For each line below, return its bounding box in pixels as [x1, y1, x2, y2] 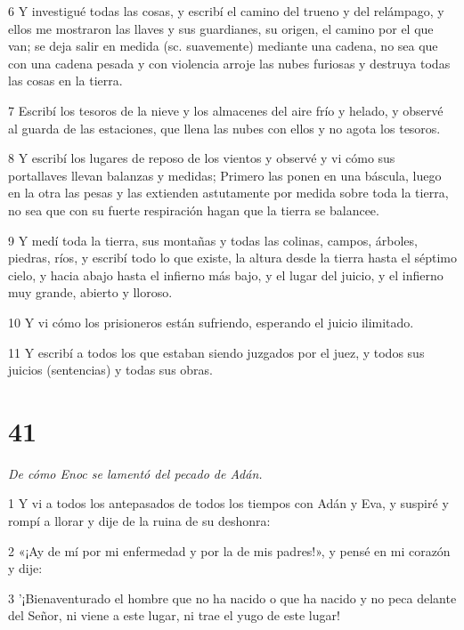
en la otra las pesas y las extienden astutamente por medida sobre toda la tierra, [8, 183, 449, 202]
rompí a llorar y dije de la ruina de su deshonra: [8, 512, 271, 529]
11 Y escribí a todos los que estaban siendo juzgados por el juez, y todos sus [8, 343, 425, 361]
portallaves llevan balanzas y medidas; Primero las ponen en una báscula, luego [8, 166, 442, 184]
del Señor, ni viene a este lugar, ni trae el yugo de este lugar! [8, 606, 340, 625]
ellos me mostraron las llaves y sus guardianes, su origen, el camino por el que [8, 19, 434, 37]
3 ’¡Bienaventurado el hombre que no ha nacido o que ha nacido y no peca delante [8, 588, 457, 607]
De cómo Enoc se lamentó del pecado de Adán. [8, 464, 263, 482]
